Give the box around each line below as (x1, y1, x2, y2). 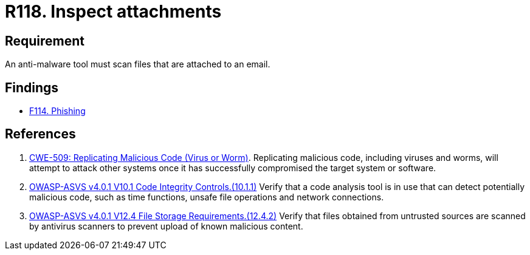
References (5, 126, 76, 142)
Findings (5, 80, 59, 95)
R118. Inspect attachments (5, 1, 222, 22)
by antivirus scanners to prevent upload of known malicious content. (29, 220, 303, 231)
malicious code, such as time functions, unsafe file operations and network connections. (29, 191, 384, 202)
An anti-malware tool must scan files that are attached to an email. (5, 59, 270, 70)
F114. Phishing (29, 106, 86, 117)
